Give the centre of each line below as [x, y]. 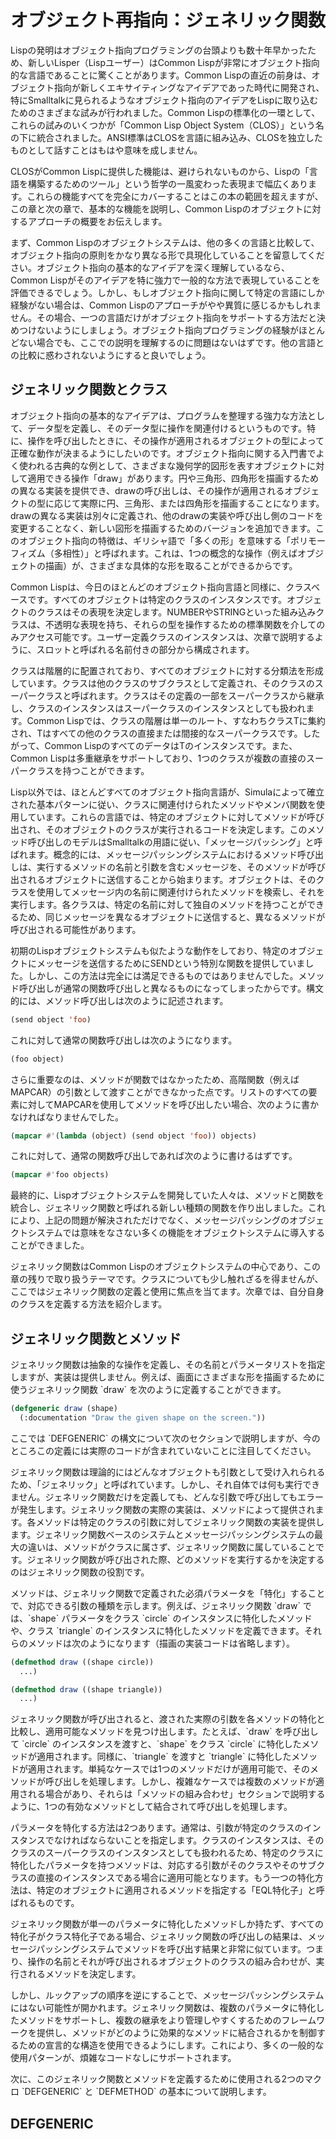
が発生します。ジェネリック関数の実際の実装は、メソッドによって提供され [163, 1509]
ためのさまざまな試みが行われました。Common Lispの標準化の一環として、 [165, 112]
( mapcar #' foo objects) [60, 1175]
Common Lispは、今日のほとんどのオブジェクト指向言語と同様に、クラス [161, 587]
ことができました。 [50, 1245]
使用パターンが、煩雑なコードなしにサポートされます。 [123, 2058]
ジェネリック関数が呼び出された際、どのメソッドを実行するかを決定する [175, 1559]
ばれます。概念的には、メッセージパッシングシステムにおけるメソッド [154, 854]
